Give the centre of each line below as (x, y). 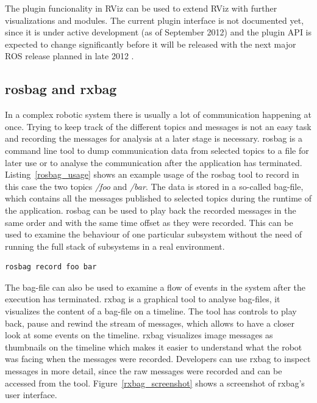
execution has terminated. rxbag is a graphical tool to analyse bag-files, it (143, 299)
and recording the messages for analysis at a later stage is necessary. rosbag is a (154, 138)
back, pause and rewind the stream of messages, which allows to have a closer (150, 323)
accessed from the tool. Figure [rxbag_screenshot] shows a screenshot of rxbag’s (155, 383)
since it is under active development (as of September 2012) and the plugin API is (158, 32)
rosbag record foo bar (51, 267)
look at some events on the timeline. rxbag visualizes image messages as (139, 335)
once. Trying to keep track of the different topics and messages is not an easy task (158, 126)
